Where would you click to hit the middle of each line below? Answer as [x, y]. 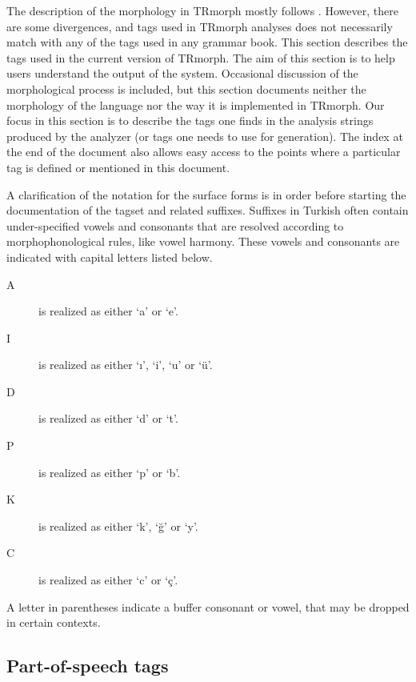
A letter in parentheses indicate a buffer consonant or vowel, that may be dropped [208, 606]
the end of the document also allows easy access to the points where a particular [204, 152]
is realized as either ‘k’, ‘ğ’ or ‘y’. [118, 526]
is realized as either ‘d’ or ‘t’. [108, 418]
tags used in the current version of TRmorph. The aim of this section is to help [201, 57]
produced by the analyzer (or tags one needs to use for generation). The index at [205, 136]
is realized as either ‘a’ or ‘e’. [108, 311]
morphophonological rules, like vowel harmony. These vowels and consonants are [203, 241]
